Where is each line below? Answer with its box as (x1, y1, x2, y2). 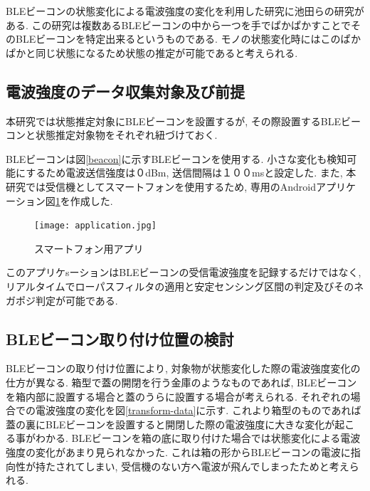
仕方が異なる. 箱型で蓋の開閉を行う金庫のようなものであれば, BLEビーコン (6, 374, 357, 389)
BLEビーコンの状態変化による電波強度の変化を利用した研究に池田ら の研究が (6, 4, 364, 18)
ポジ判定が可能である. (15, 292, 118, 307)
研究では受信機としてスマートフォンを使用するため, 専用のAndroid (6, 179, 316, 194)
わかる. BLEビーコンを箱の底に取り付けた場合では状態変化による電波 (35, 431, 361, 445)
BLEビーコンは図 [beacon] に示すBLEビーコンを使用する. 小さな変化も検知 (6, 151, 347, 166)
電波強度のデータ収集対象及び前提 (6, 80, 245, 102)
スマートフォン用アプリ (34, 241, 144, 255)
